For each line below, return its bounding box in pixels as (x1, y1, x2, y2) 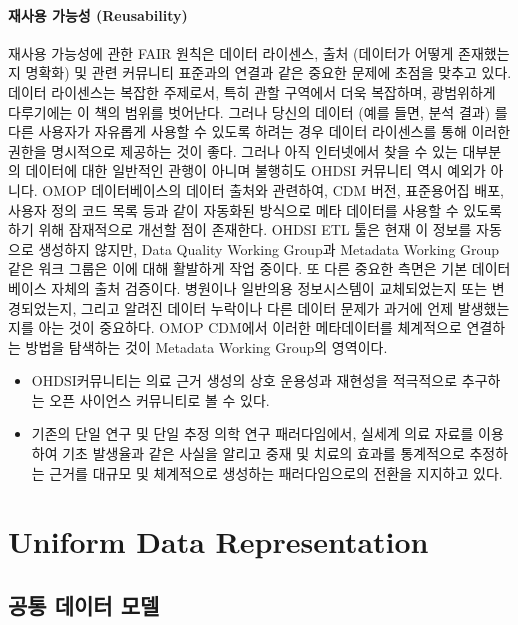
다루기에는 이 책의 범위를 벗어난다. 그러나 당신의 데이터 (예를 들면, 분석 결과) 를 (8, 101, 508, 122)
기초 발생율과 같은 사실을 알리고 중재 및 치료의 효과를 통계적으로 (62, 443, 465, 464)
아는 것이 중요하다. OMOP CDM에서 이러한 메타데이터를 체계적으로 (38, 317, 462, 338)
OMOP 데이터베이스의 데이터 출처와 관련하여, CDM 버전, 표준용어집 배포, (42, 179, 504, 200)
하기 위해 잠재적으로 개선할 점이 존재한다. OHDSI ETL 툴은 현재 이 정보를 (8, 219, 472, 240)
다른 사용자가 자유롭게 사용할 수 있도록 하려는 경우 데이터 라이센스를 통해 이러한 (8, 121, 511, 142)
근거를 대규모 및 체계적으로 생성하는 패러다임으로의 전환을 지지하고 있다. (49, 462, 503, 483)
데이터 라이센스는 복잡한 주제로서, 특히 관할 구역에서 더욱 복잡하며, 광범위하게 (8, 81, 496, 102)
